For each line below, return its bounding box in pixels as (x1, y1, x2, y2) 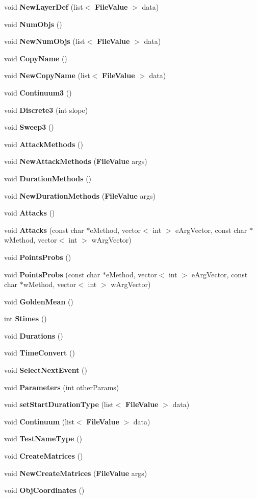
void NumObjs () (4, 18, 62, 29)
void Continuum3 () (4, 87, 72, 98)
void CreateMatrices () (4, 450, 83, 461)
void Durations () (4, 330, 63, 341)
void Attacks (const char (4, 224, 84, 235)
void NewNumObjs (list (4, 36, 85, 46)
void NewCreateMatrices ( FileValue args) (4, 467, 147, 478)
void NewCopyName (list (4, 70, 90, 81)
